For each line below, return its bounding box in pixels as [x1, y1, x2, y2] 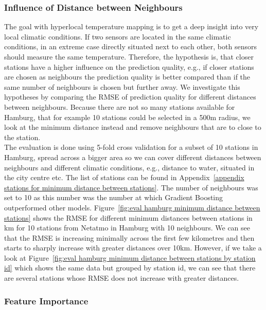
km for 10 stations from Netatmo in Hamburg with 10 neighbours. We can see [4, 222, 251, 233]
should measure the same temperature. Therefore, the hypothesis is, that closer [4, 51, 254, 62]
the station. [4, 131, 41, 142]
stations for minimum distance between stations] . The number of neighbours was [4, 182, 258, 192]
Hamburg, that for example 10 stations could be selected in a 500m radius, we [4, 111, 251, 122]
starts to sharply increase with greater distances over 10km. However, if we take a [4, 242, 262, 253]
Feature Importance [4, 294, 88, 307]
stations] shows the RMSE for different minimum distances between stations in [4, 212, 253, 223]
